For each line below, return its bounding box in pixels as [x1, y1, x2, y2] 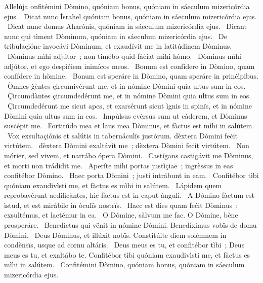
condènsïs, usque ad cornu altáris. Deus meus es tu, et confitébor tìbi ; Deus [4, 239, 245, 250]
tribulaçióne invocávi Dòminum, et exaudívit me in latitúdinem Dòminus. [4, 41, 232, 51]
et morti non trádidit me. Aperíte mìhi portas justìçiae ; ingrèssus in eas [4, 160, 233, 170]
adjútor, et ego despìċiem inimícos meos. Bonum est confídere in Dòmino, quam [4, 60, 255, 71]
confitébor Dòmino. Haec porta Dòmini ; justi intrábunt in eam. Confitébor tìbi [4, 170, 259, 181]
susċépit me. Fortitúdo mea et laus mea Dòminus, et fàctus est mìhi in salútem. [4, 120, 254, 131]
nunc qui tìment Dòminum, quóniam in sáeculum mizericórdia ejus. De [4, 30, 227, 41]
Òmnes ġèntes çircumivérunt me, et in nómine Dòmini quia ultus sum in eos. [7, 80, 246, 91]
